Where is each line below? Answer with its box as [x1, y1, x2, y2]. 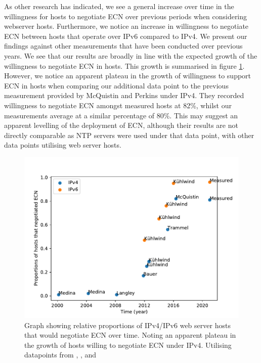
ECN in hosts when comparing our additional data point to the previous [4, 80, 229, 90]
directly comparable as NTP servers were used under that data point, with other [4, 129, 254, 140]
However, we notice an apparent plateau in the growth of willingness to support [4, 70, 251, 81]
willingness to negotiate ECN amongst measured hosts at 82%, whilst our [4, 100, 232, 110]
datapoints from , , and [24, 349, 97, 360]
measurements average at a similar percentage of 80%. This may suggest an [4, 110, 238, 120]
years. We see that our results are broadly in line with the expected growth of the [4, 50, 257, 61]
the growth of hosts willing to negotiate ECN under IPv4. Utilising [24, 339, 232, 350]
